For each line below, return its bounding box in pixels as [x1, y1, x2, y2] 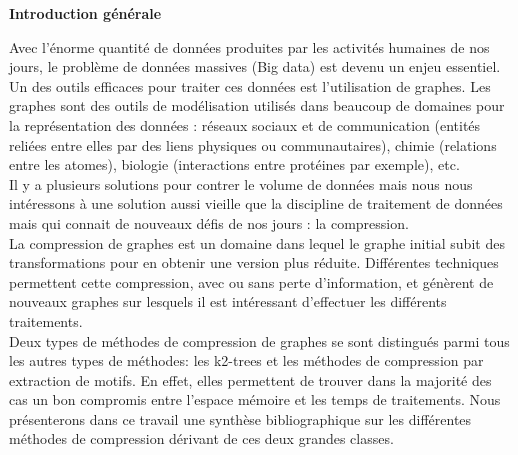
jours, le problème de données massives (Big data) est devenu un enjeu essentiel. [9, 56, 501, 77]
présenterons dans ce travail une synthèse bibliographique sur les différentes [9, 408, 472, 429]
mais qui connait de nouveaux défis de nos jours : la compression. [9, 212, 409, 233]
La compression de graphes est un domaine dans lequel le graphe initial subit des [9, 232, 505, 253]
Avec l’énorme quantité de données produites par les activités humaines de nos [9, 36, 490, 57]
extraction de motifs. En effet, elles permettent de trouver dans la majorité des [9, 369, 492, 390]
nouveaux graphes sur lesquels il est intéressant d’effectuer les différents [9, 291, 447, 312]
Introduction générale [9, 3, 162, 23]
